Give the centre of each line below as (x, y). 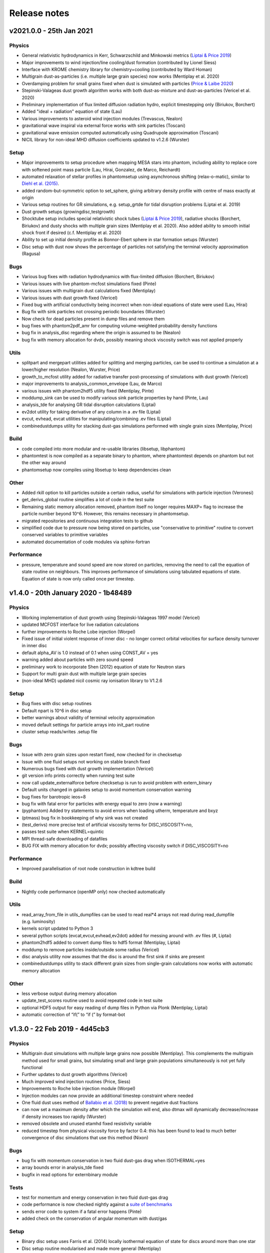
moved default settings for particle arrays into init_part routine (85, 725)
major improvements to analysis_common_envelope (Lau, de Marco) (92, 384)
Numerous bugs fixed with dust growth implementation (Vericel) (88, 768)
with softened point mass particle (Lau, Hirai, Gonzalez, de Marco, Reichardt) (101, 169)
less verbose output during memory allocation (69, 993)
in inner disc (34, 646)
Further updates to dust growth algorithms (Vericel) (74, 1075)
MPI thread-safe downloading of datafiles (64, 839)
